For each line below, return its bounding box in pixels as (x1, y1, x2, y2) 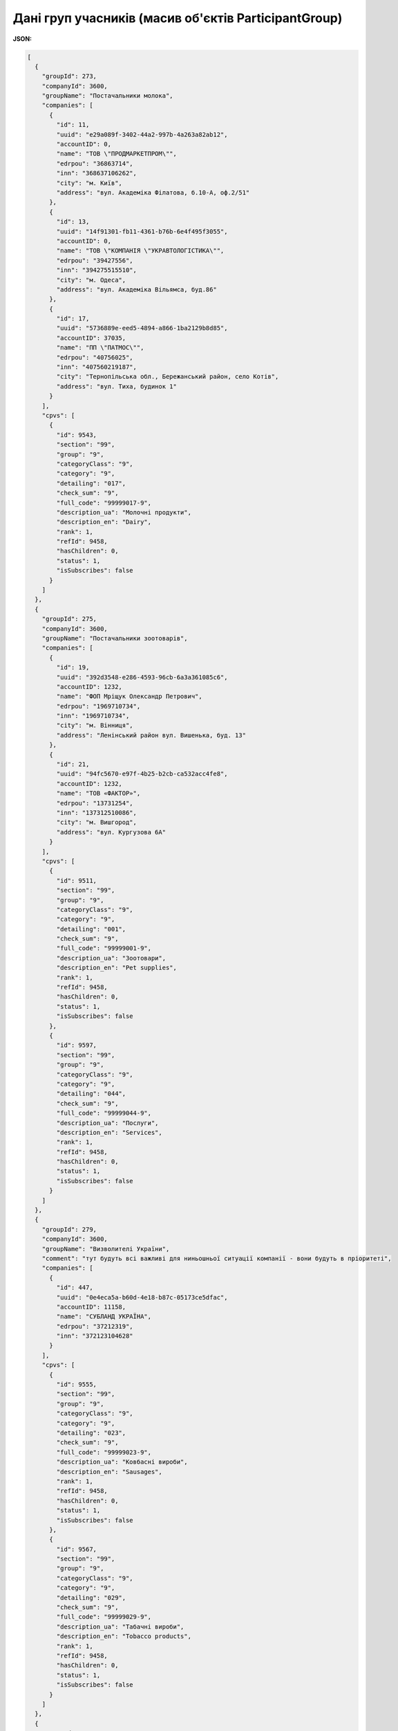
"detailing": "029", (56, 1593, 126, 1602)
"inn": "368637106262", (56, 170, 138, 177)
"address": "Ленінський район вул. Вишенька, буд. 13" (56, 731, 247, 739)
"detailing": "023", (56, 1429, 126, 1437)
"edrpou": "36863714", (56, 159, 134, 168)
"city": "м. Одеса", (56, 276, 126, 284)
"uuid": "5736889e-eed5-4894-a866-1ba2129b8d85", (56, 324, 228, 332)
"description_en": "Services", (56, 1129, 162, 1136)
